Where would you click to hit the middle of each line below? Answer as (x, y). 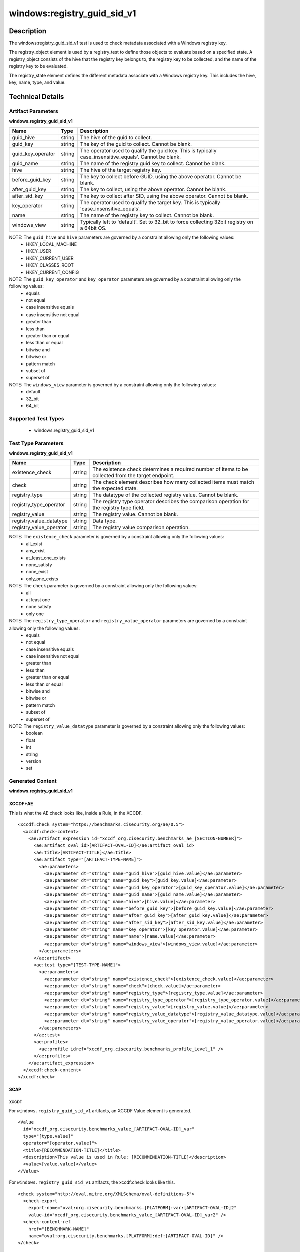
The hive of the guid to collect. (116, 137)
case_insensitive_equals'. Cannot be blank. (131, 157)
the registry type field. (119, 508)
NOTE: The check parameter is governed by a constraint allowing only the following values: (104, 586)
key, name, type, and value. (37, 82)
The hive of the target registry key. (121, 170)
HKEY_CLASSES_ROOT (50, 265)
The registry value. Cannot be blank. (135, 514)
